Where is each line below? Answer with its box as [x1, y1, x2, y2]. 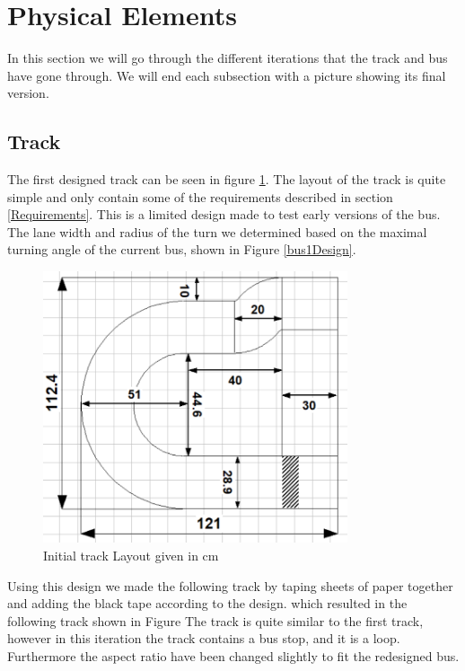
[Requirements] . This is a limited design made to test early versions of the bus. [7, 205, 441, 224]
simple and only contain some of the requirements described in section [7, 187, 393, 206]
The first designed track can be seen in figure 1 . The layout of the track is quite [7, 170, 446, 189]
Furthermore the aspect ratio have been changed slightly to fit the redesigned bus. [7, 646, 460, 665]
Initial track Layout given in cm [43, 545, 219, 564]
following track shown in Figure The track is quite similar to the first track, [7, 611, 424, 630]
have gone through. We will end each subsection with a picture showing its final [7, 66, 446, 84]
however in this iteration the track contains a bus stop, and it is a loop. [7, 629, 400, 648]
